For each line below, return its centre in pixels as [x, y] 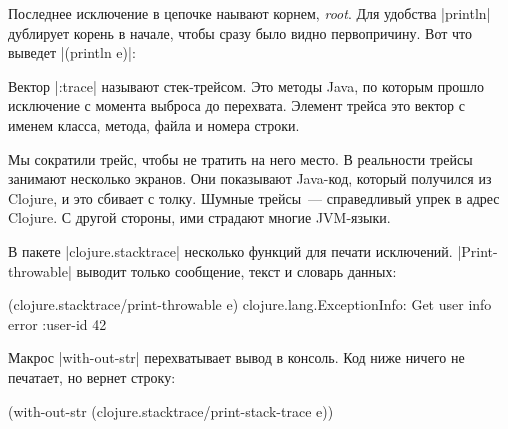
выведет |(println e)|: [72, 52]
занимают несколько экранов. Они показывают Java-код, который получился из [250, 178]
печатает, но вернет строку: [92, 376]
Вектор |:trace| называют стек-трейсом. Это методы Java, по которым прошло [246, 85]
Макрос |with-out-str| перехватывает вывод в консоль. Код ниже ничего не [236, 357]
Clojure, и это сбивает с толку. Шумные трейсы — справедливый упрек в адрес [254, 197]
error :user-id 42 [57, 323]
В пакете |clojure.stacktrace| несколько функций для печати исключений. [230, 250]
